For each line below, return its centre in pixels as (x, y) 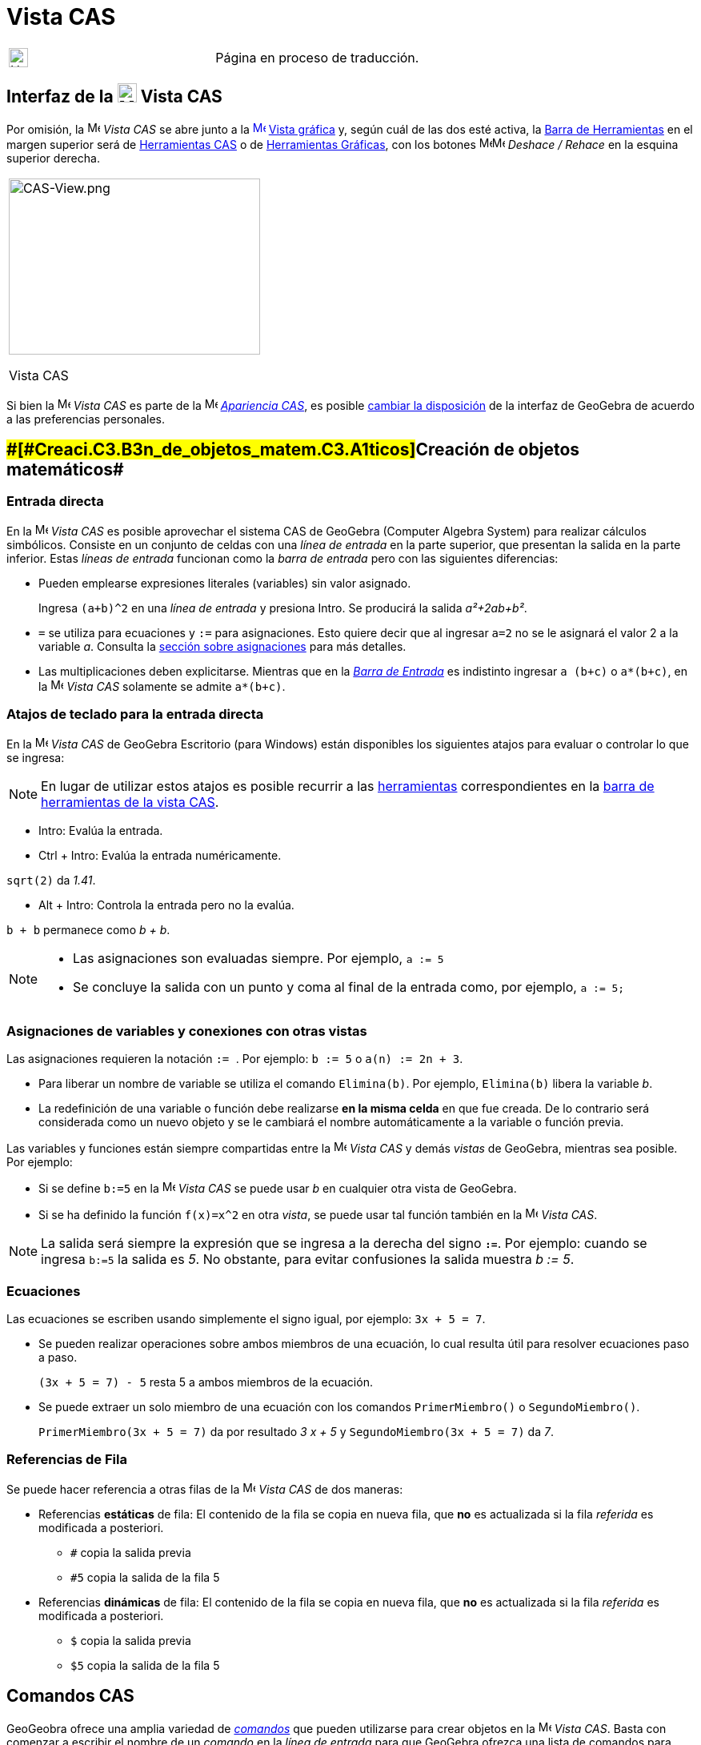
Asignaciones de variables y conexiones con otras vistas (187, 1031)
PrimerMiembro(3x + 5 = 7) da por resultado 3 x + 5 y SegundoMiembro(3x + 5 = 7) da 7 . (296, 1432)
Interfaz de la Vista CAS (114, 97)
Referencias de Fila (67, 1460)
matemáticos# (65, 470)
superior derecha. (53, 158)
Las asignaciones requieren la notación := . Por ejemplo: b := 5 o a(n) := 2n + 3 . (235, 1059)
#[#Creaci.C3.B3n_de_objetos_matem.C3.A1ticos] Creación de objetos (293, 450)
